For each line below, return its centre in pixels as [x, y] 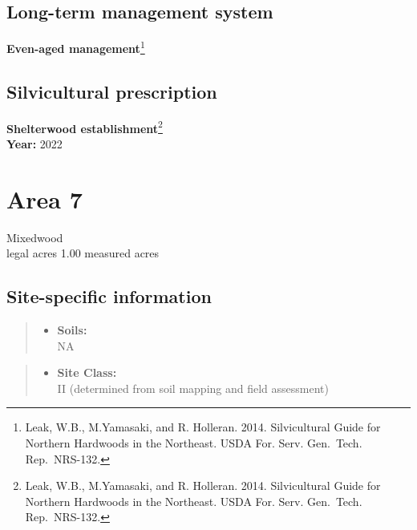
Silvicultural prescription [112, 91]
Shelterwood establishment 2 [85, 127]
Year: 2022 [34, 143]
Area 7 [45, 198]
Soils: [72, 330]
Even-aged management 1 [76, 47]
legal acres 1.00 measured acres [83, 253]
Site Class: [87, 372]
